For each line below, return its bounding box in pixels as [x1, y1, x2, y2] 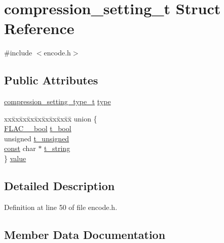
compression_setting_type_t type [4, 96, 111, 107]
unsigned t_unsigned [4, 133, 69, 143]
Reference [4, 18, 74, 39]
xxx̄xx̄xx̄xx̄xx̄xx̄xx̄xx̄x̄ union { [4, 113, 97, 124]
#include [4, 47, 32, 58]
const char [4, 143, 36, 154]
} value [4, 153, 26, 164]
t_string [44, 143, 70, 154]
